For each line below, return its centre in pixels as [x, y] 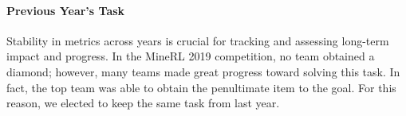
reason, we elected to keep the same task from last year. [143, 103]
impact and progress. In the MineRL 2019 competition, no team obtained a [191, 56]
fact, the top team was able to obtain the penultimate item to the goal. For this [201, 87]
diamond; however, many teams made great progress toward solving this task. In [203, 71]
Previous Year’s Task [66, 10]
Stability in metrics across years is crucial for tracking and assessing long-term [198, 40]
